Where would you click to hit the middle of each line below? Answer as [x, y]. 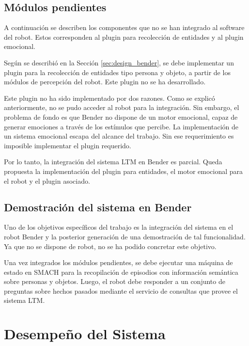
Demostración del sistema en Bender [98, 207]
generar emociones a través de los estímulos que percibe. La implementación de [121, 126]
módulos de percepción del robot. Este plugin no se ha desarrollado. [105, 82]
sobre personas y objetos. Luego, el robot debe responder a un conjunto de [115, 281]
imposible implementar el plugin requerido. [68, 145]
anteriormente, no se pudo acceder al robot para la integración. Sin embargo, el [122, 107]
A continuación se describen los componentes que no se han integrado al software [124, 27]
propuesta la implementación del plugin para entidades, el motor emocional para [124, 171]
